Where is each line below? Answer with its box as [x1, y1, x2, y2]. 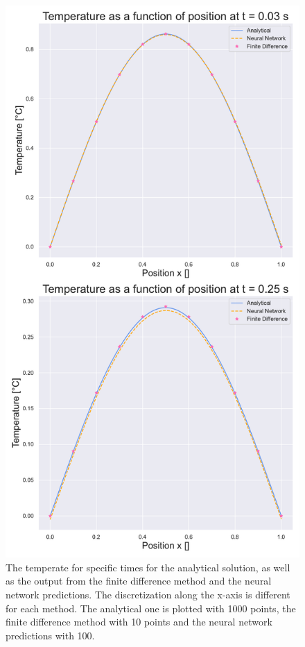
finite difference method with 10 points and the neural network [6, 614, 272, 629]
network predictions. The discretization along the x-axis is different [6, 587, 290, 601]
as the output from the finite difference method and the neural [6, 573, 272, 588]
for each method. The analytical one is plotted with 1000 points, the [6, 600, 296, 615]
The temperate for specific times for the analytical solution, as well [6, 560, 290, 574]
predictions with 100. [6, 628, 95, 642]
